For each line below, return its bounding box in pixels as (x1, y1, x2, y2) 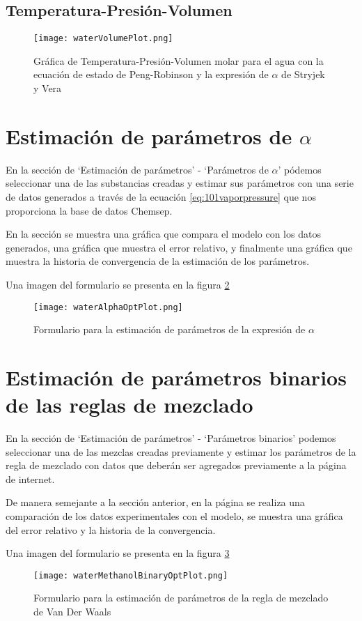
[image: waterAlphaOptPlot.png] (33, 302, 183, 312)
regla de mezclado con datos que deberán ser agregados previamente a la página (6, 458, 347, 473)
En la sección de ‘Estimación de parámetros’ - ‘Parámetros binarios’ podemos (6, 431, 336, 445)
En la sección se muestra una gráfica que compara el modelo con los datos (6, 227, 321, 241)
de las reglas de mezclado (6, 390, 253, 419)
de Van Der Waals (33, 604, 111, 619)
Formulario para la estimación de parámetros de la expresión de (33, 322, 306, 337)
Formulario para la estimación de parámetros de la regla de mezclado (33, 590, 329, 605)
